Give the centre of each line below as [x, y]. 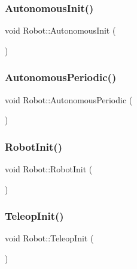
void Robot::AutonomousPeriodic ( [69, 99]
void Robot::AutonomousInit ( [60, 30]
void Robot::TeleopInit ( [49, 238]
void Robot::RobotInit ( [49, 169]
